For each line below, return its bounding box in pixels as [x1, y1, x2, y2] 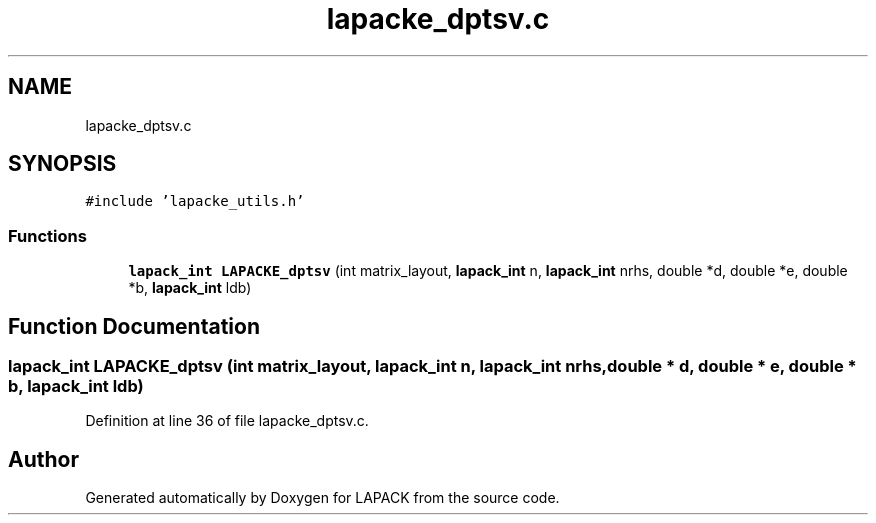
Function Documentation [8, 313, 260, 339]
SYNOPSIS [8, 151, 117, 177]
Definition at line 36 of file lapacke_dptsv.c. [85, 412, 369, 430]
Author [8, 446, 79, 472]
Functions [8, 225, 87, 246]
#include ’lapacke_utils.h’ [85, 193, 305, 210]
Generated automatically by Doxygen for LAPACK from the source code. [85, 489, 560, 507]
